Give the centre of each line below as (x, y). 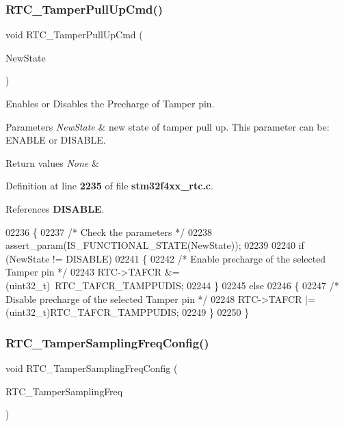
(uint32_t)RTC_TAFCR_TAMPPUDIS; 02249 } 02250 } (128, 312)
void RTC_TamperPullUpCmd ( (74, 35)
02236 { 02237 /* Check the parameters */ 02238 (109, 231)
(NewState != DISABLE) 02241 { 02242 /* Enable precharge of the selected (166, 258)
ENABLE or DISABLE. (56, 140)
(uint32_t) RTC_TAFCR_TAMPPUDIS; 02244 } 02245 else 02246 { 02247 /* (172, 285)
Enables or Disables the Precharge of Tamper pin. (110, 103)
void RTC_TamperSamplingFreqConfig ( (92, 368)
